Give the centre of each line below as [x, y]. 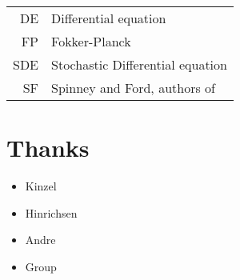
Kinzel [41, 186]
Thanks [48, 148]
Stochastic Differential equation [139, 64]
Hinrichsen [51, 212]
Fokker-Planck [91, 41]
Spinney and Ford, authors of [133, 88]
